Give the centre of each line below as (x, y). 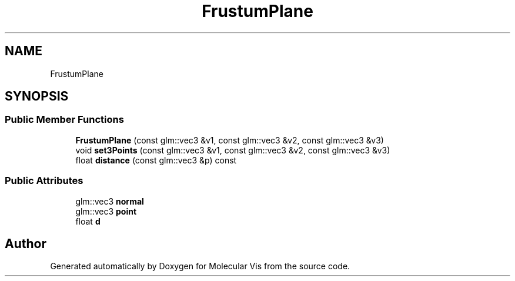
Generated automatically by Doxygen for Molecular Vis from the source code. (200, 266)
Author (26, 243)
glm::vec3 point (106, 211)
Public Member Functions (64, 120)
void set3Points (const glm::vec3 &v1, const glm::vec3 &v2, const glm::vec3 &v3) (233, 150)
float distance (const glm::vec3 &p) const (156, 160)
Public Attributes (44, 181)
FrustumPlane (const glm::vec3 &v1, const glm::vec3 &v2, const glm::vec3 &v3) (230, 140)
